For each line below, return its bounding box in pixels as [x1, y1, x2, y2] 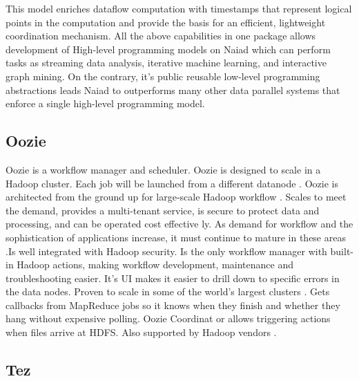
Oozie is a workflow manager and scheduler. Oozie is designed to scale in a [6, 162, 321, 176]
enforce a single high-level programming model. [6, 96, 205, 111]
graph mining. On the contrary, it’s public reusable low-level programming [6, 68, 320, 83]
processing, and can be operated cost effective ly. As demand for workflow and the [6, 216, 353, 231]
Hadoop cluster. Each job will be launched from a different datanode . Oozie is [6, 176, 338, 190]
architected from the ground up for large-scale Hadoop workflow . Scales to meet [6, 189, 347, 204]
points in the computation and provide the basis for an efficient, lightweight [6, 15, 326, 29]
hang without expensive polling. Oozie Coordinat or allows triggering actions [6, 311, 331, 326]
